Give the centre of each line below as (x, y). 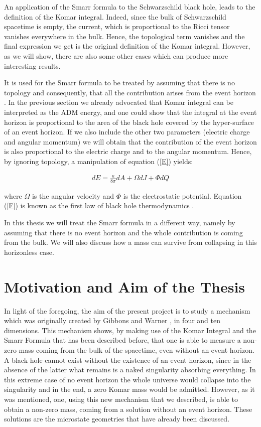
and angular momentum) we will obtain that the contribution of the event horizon (130, 141)
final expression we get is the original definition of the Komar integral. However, (127, 46)
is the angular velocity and (73, 195)
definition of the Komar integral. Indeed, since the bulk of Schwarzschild (115, 16)
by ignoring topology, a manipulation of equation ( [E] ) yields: (99, 161)
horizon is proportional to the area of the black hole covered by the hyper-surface (129, 122)
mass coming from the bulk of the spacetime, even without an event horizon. (137, 349)
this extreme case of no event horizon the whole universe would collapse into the (127, 379)
